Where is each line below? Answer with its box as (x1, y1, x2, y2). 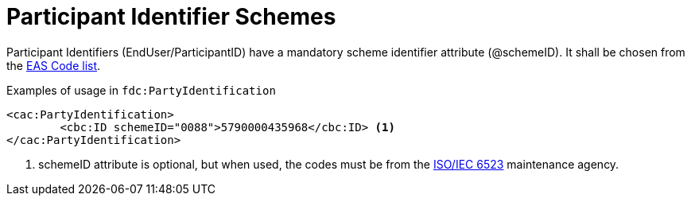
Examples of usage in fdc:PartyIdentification (6, 83, 276, 97)
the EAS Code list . (6, 58, 101, 72)
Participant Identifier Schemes (6, 3, 336, 30)
